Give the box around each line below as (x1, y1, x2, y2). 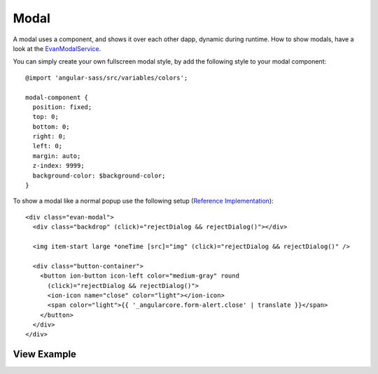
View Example (13, 348, 77, 360)
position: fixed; (32, 103, 92, 111)
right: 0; (32, 133, 66, 141)
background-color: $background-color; (32, 171, 166, 180)
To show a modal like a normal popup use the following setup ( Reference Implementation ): (13, 196, 274, 206)
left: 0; (32, 142, 63, 150)
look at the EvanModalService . (13, 44, 101, 52)
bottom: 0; (32, 122, 70, 131)
